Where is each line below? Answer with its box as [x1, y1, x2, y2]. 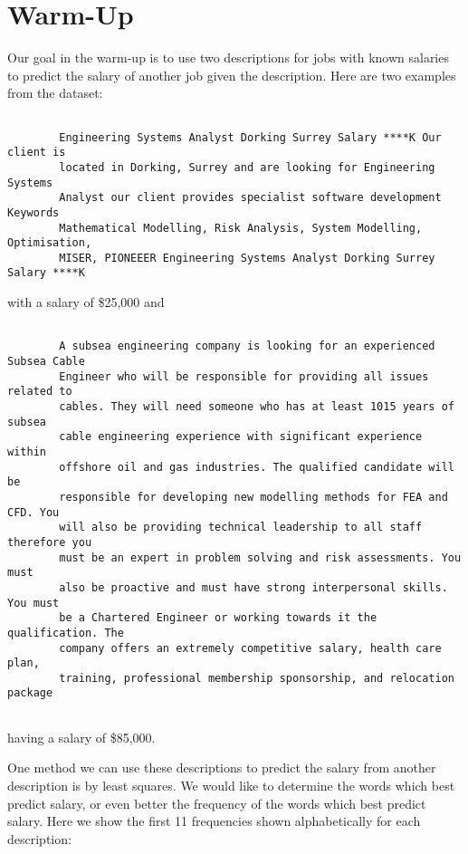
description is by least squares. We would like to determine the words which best [7, 775, 455, 794]
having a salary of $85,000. [7, 727, 156, 746]
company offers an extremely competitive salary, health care [59, 641, 442, 655]
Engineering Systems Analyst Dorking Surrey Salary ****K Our [59, 130, 442, 144]
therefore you [7, 535, 92, 549]
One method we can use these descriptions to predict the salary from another [7, 758, 436, 777]
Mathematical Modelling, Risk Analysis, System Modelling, [59, 221, 423, 235]
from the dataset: [7, 83, 103, 102]
